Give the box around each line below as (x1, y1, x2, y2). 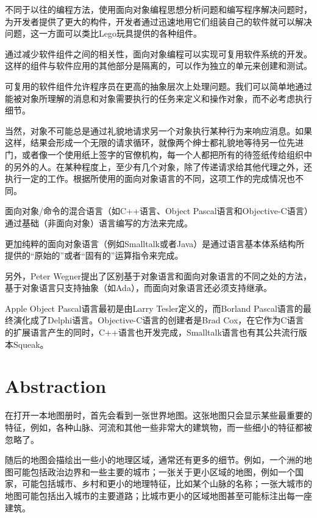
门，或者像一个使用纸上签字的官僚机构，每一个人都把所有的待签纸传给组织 (5, 148, 304, 160)
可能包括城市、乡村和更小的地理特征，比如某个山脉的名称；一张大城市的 (21, 477, 312, 490)
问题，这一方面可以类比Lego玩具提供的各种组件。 (5, 27, 202, 40)
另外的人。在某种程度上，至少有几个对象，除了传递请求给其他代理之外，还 (13, 160, 312, 173)
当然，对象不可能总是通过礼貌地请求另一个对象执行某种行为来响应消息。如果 (5, 124, 312, 137)
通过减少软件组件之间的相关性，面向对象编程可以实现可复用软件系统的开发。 (5, 47, 312, 60)
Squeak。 (13, 337, 49, 350)
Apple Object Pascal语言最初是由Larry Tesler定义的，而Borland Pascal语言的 (5, 301, 303, 314)
